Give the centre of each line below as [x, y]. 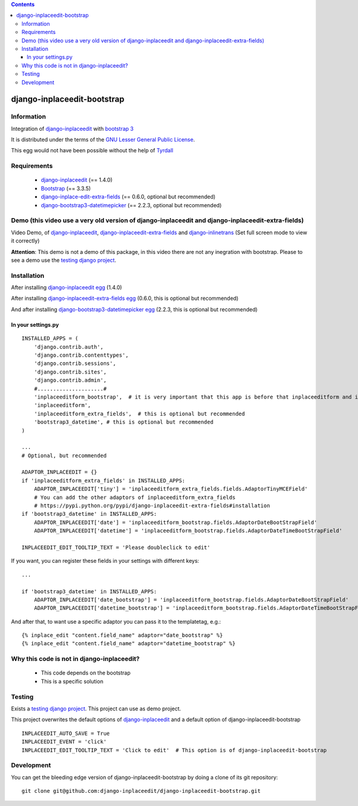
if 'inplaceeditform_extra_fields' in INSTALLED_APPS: [104, 480]
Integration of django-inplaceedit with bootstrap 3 [72, 128]
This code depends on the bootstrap [86, 673]
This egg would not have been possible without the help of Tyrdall [92, 151]
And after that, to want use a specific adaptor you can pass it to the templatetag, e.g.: [116, 621]
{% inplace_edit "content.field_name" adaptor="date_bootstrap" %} [122, 635]
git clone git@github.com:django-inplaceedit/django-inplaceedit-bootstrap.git [141, 791]
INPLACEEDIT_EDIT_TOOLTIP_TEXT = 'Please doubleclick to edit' [116, 547]
